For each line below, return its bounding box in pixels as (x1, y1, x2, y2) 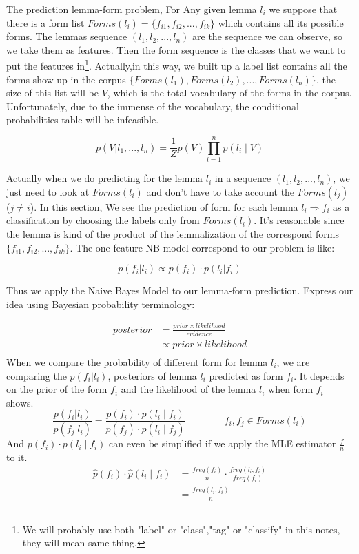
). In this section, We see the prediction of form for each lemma (30, 199, 298, 214)
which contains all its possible (218, 15, 344, 30)
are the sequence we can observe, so (192, 29, 343, 43)
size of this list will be (6, 85, 99, 100)
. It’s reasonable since (254, 213, 345, 227)
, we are (276, 355, 310, 369)
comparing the (6, 368, 67, 382)
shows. (6, 395, 34, 409)
